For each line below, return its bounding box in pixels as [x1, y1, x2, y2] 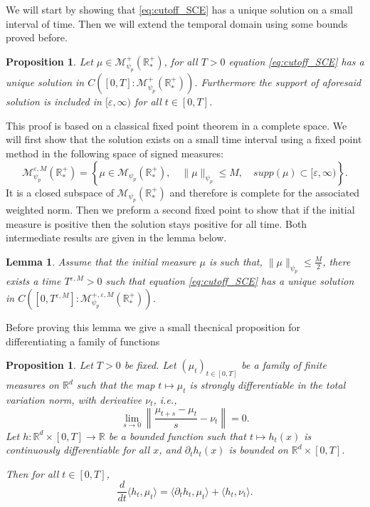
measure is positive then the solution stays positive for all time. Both [6, 216, 307, 231]
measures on [6, 377, 59, 392]
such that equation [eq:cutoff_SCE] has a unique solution [105, 273, 354, 288]
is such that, [208, 254, 263, 268]
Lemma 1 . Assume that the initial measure [6, 254, 196, 268]
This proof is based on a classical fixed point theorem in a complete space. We [6, 117, 347, 132]
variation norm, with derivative [6, 392, 142, 407]
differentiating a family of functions [6, 333, 160, 348]
